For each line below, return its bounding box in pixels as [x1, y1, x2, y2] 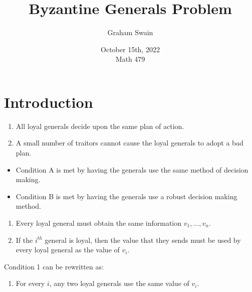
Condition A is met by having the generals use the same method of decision [16, 164, 248, 175]
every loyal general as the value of [16, 244, 120, 255]
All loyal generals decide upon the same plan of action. [16, 120, 184, 131]
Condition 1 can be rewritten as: [4, 261, 104, 271]
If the [16, 234, 33, 245]
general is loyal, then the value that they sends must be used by [45, 234, 241, 245]
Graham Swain [107, 27, 153, 38]
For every [16, 278, 45, 288]
